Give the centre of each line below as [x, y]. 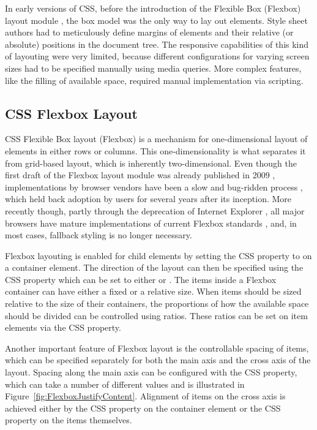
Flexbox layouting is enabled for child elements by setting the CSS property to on [158, 255]
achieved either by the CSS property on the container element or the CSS [143, 408]
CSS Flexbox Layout [71, 113]
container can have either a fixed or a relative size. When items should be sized [153, 291]
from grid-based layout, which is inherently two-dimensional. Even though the [151, 163]
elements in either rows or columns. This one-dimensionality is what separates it [155, 150]
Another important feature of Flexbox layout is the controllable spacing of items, [157, 348]
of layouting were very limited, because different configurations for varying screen [157, 56]
